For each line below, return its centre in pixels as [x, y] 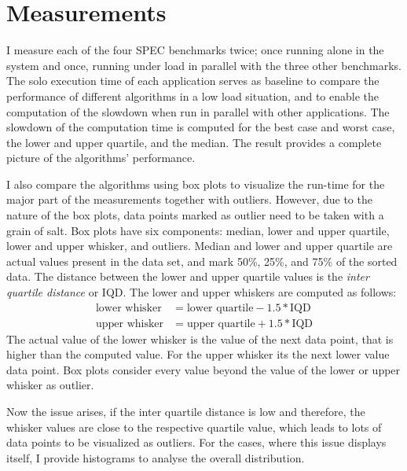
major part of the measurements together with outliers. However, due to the [189, 199]
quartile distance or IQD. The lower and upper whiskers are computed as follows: [202, 292]
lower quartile [220, 308]
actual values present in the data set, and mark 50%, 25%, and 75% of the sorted [202, 261]
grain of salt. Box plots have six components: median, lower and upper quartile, [198, 230]
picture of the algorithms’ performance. [101, 158]
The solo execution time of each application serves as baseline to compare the [193, 81]
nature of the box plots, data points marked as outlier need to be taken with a [195, 215]
